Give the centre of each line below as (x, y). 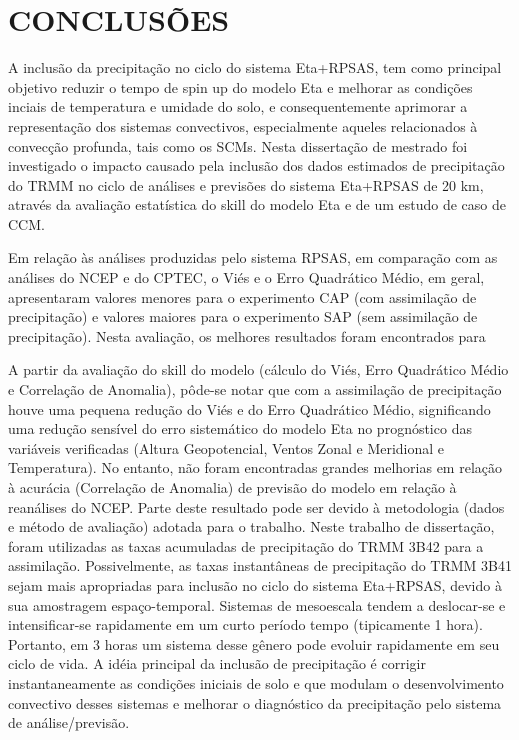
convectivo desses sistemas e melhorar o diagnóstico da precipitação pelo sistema (255, 702)
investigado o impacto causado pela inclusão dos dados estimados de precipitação (256, 165)
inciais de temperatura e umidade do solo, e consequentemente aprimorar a (238, 106)
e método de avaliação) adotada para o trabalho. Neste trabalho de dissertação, (251, 526)
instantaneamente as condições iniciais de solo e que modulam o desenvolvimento (256, 682)
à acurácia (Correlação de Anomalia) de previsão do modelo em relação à (232, 487)
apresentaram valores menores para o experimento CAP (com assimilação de (242, 296)
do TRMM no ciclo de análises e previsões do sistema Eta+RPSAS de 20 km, (246, 184)
